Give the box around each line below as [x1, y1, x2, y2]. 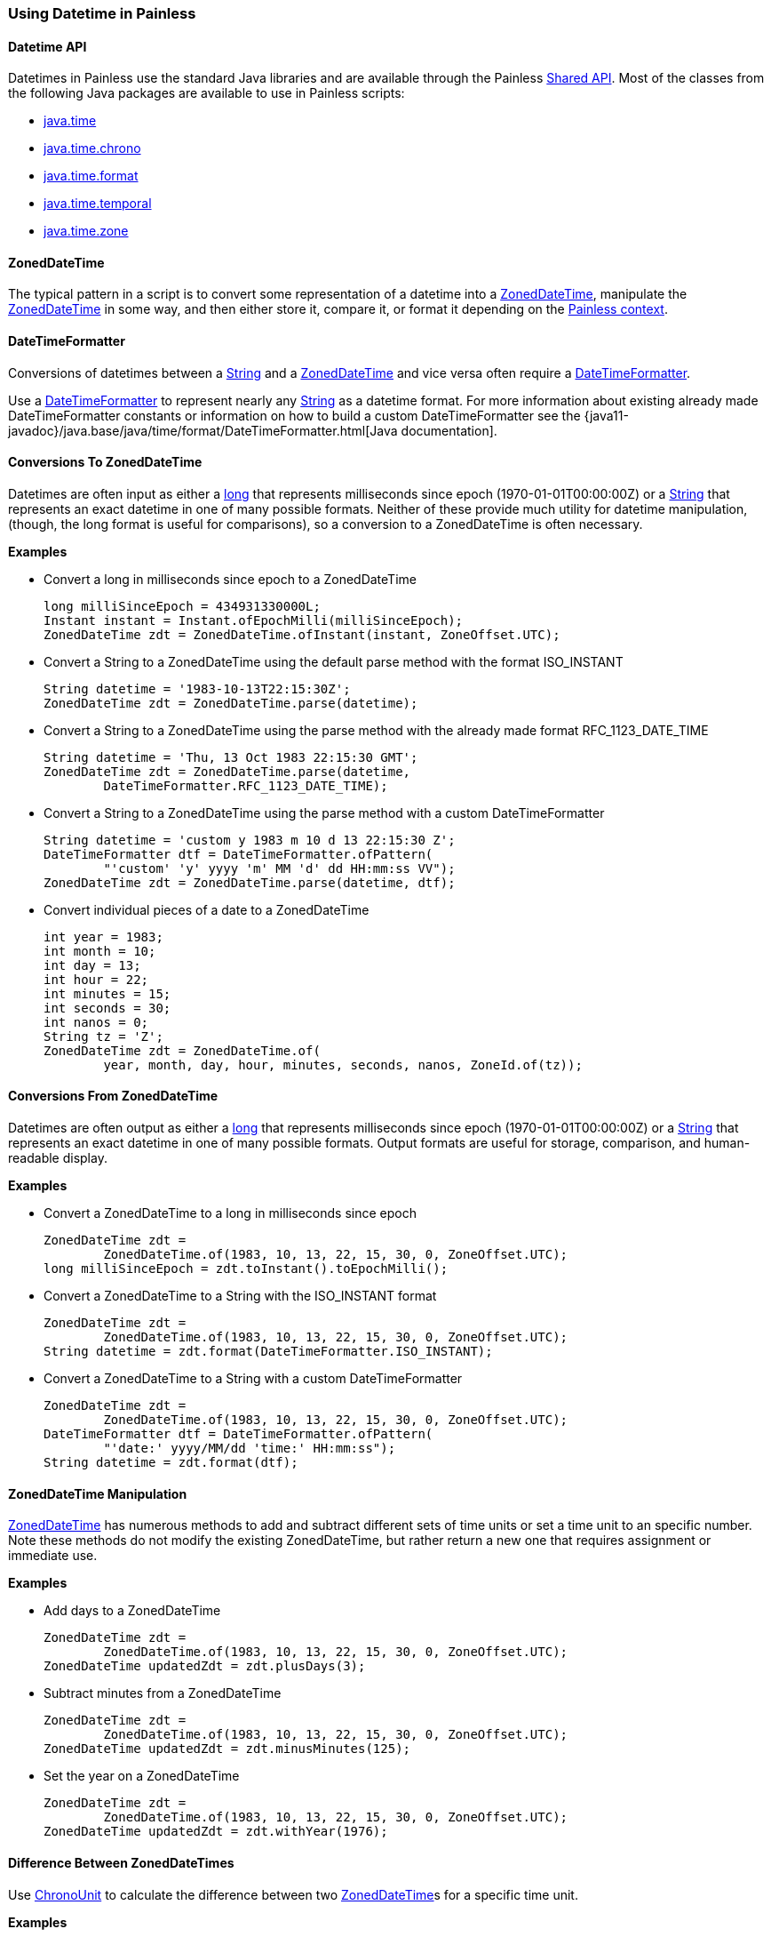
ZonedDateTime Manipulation [8, 1485, 187, 1501]
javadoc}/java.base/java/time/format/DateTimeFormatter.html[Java [8, 422, 398, 438]
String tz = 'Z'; [44, 1029, 163, 1044]
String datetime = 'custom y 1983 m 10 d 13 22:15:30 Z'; [44, 832, 456, 847]
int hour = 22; [44, 972, 149, 987]
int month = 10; [44, 943, 156, 958]
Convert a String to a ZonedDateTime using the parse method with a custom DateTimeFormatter [44, 804, 605, 820]
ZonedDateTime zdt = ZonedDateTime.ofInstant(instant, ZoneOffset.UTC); [44, 627, 560, 642]
